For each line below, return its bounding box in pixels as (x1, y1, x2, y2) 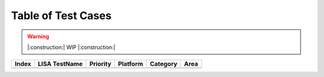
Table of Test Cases (11, 9, 112, 22)
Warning (27, 33, 49, 40)
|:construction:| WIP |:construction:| (27, 44, 116, 51)
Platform (118, 60, 143, 68)
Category (149, 60, 178, 68)
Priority (89, 60, 112, 68)
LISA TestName (38, 60, 83, 68)
